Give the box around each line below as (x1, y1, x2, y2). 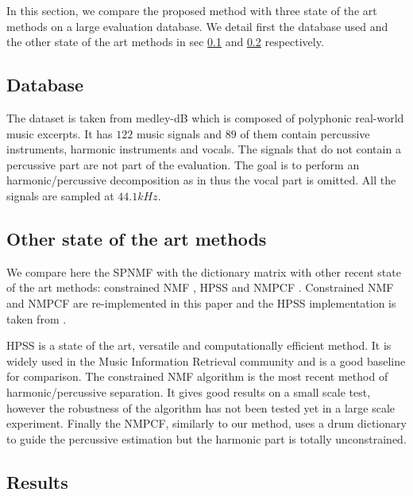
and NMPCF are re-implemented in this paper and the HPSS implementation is (6, 294, 396, 311)
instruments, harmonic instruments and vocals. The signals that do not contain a (6, 141, 401, 157)
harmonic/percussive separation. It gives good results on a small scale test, (6, 383, 371, 400)
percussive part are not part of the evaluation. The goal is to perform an (6, 156, 360, 172)
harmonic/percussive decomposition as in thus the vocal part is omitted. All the (6, 172, 396, 188)
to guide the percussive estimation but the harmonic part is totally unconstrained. (6, 430, 407, 447)
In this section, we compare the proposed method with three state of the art (6, 2, 377, 18)
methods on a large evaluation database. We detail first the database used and (6, 17, 388, 34)
